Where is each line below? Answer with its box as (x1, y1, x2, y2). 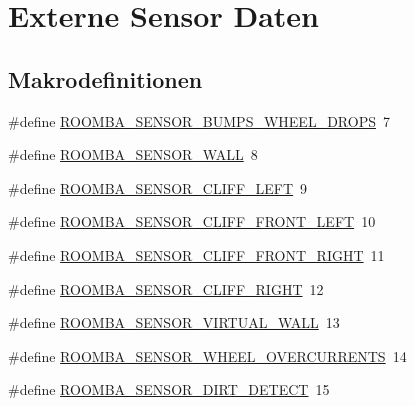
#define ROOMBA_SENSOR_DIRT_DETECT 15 (8, 379, 330, 400)
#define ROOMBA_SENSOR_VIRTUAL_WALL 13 (8, 312, 340, 333)
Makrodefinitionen (8, 63, 203, 94)
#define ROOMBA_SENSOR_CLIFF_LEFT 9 (8, 177, 308, 198)
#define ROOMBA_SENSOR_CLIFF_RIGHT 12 (8, 278, 324, 299)
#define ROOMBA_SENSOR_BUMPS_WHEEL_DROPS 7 (8, 110, 390, 131)
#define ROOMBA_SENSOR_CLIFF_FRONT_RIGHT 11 (8, 244, 385, 265)
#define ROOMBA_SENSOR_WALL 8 (8, 144, 258, 165)
